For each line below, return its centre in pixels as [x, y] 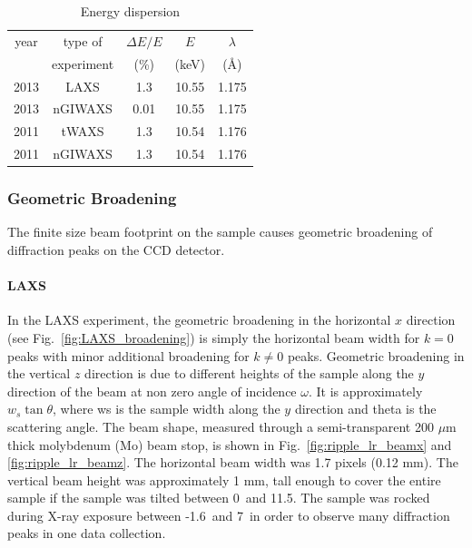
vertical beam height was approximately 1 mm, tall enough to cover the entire [224, 479]
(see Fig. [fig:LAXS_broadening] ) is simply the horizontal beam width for [214, 337]
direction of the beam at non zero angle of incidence [152, 391]
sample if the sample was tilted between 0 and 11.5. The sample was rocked [219, 498]
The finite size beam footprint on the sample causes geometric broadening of [220, 232]
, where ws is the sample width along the [166, 409]
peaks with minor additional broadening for [128, 355]
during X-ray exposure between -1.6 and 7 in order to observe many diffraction [229, 515]
